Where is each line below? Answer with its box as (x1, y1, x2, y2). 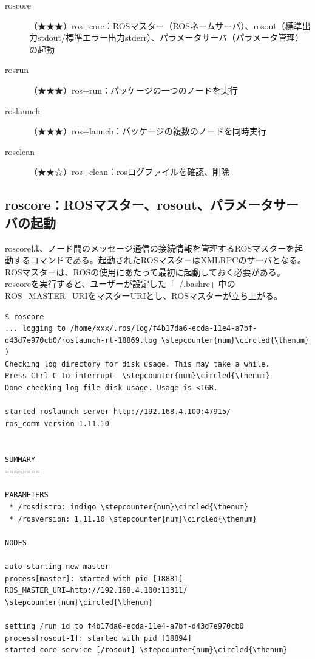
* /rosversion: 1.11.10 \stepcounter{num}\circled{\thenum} (9, 514, 257, 523)
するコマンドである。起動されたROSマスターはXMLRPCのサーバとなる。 (13, 254, 306, 266)
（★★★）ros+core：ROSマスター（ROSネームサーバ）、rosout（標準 (29, 19, 302, 32)
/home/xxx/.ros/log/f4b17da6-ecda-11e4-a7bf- (70, 324, 257, 333)
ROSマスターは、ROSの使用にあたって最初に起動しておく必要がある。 (5, 265, 285, 278)
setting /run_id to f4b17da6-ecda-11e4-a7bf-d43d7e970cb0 (5, 621, 244, 630)
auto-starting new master (5, 562, 109, 571)
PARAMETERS (5, 491, 49, 500)
